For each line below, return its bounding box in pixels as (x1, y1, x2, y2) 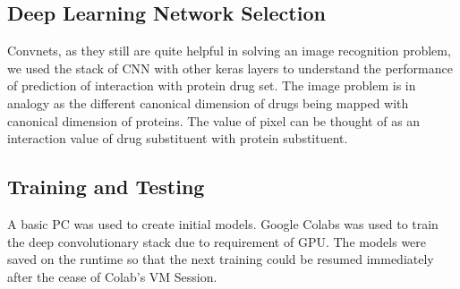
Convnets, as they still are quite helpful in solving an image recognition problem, (7, 41, 451, 60)
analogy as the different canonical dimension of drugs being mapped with (7, 93, 409, 112)
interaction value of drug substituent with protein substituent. (7, 129, 348, 148)
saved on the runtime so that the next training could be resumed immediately (7, 250, 434, 268)
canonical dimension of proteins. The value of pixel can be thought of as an (7, 111, 421, 130)
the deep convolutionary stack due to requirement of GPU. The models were (7, 232, 427, 251)
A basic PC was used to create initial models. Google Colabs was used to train (7, 214, 439, 233)
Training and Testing (7, 173, 205, 200)
